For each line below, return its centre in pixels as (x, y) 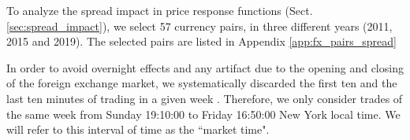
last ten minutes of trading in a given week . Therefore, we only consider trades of (205, 98)
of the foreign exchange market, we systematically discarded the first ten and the (202, 83)
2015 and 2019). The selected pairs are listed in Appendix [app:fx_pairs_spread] (201, 41)
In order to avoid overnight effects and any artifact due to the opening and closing (205, 67)
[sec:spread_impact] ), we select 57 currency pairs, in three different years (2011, (199, 26)
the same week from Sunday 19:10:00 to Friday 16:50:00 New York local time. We (203, 114)
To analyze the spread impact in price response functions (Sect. (160, 10)
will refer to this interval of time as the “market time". (138, 129)
